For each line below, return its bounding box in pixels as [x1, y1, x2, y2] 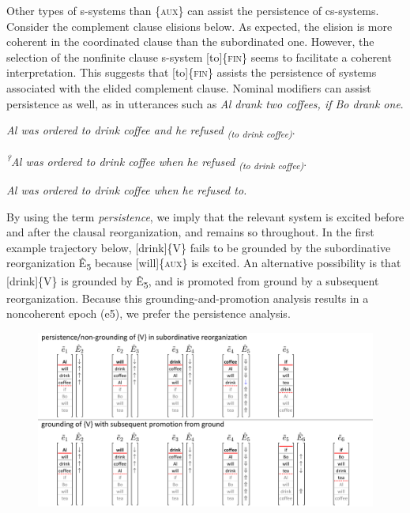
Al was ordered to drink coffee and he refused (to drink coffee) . [6, 122, 295, 140]
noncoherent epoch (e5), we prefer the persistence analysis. [6, 305, 291, 322]
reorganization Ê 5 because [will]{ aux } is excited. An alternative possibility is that [6, 255, 401, 273]
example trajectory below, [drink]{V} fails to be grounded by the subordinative [6, 239, 391, 255]
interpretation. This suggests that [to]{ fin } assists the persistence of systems [6, 64, 377, 81]
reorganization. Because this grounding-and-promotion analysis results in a [6, 289, 369, 306]
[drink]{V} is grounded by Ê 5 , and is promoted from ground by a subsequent [6, 272, 379, 291]
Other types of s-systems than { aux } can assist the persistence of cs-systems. [6, 2, 379, 18]
